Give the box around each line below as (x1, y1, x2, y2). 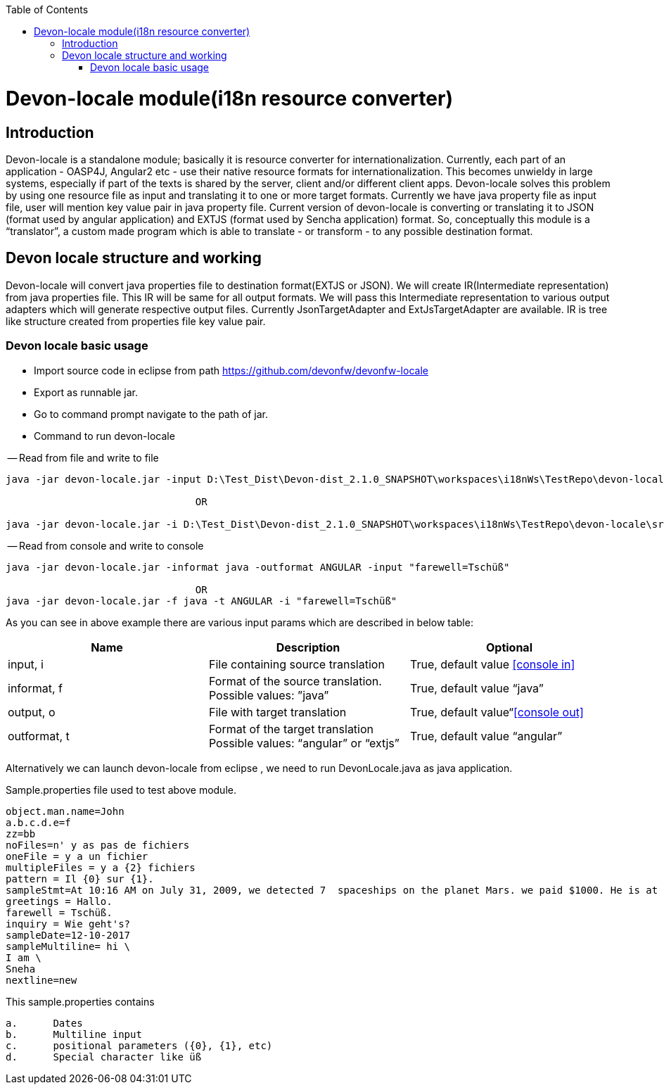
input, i (8, 657, 44, 671)
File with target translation (208, 704, 347, 719)
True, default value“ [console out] (409, 704, 584, 719)
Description (276, 640, 340, 654)
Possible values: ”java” (208, 687, 329, 702)
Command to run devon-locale (34, 429, 175, 442)
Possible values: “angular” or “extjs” (208, 735, 400, 750)
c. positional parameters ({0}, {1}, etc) (6, 1039, 273, 1051)
